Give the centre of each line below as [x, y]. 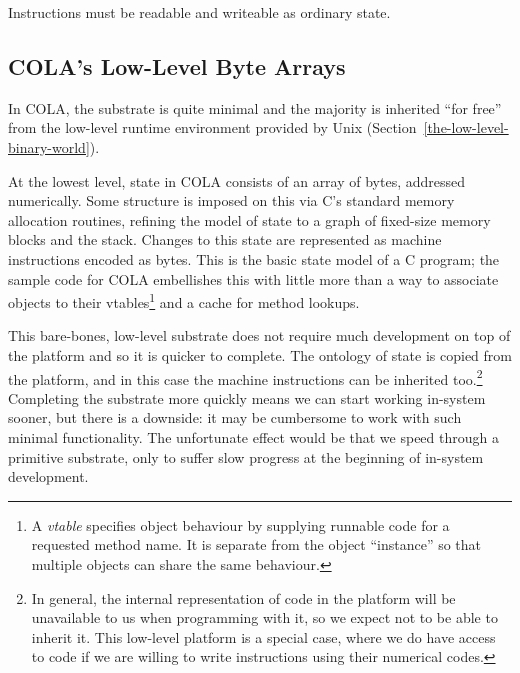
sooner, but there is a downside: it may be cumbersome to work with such [235, 417]
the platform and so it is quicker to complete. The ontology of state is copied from [260, 354]
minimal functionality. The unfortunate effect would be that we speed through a [253, 437]
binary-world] [49, 146]
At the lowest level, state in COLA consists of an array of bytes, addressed [237, 180]
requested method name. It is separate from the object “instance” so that [256, 544]
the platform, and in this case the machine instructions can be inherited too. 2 [245, 377]
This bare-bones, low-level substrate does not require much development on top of [259, 335]
